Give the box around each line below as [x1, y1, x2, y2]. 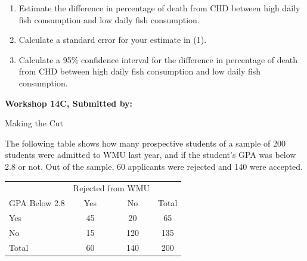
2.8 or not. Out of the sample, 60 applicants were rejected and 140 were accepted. [5, 160, 303, 172]
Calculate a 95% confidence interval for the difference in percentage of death [18, 53, 297, 66]
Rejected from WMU [73, 182, 150, 194]
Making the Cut [5, 117, 64, 129]
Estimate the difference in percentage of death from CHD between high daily [18, 2, 300, 14]
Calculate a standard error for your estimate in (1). [18, 33, 207, 46]
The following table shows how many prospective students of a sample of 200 [5, 136, 286, 149]
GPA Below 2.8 [9, 197, 65, 209]
